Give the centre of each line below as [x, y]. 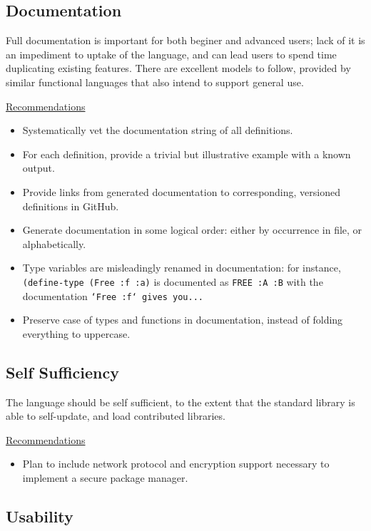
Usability [40, 516]
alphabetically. [54, 243]
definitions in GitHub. [71, 206]
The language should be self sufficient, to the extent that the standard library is [181, 402]
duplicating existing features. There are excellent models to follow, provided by [178, 68]
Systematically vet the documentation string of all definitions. [158, 130]
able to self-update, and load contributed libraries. [116, 416]
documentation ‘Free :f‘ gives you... [113, 295]
